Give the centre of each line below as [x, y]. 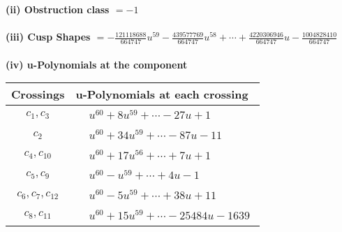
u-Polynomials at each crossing [162, 94]
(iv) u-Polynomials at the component [97, 64]
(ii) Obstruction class [58, 9]
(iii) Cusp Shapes [48, 37]
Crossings [38, 94]
